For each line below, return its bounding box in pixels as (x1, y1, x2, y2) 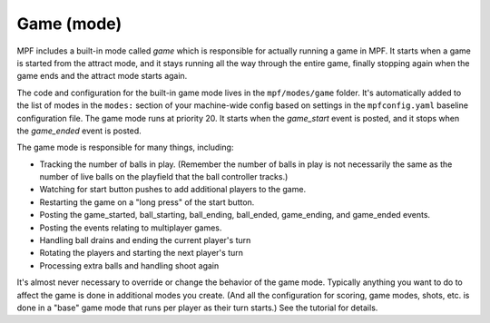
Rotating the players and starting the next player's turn (39, 248, 244, 259)
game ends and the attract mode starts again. (16, 71, 188, 82)
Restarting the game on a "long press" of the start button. (39, 196, 255, 208)
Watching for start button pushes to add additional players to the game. (39, 184, 307, 195)
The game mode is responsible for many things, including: (16, 142, 234, 153)
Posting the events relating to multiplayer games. (39, 222, 222, 233)
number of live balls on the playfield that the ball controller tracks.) (39, 171, 289, 182)
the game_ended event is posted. (16, 125, 142, 136)
